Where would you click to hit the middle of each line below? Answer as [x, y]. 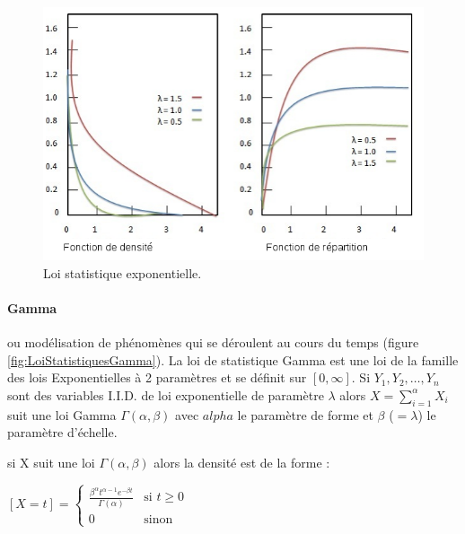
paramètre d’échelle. [62, 432]
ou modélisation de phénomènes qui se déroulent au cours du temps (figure [213, 341]
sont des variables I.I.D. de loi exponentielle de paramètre [166, 394]
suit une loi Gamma [62, 414]
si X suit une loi [51, 462]
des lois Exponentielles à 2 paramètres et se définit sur [157, 377]
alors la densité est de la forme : [242, 462]
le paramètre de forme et [305, 414]
